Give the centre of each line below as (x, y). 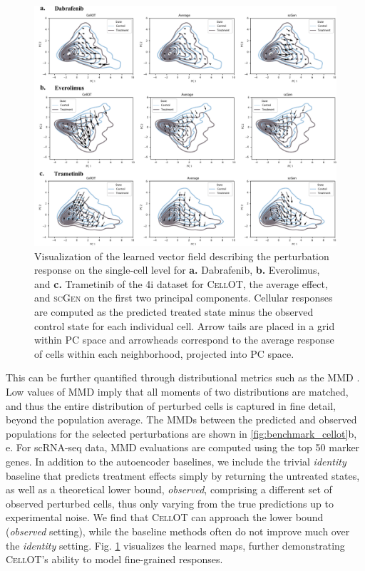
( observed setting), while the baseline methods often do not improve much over (178, 531)
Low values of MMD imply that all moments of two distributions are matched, (177, 391)
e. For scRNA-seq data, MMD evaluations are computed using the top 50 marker (183, 447)
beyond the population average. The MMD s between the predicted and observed (181, 420)
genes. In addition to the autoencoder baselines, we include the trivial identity (176, 461)
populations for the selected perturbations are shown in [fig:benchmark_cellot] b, (181, 433)
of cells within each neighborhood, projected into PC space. (164, 353)
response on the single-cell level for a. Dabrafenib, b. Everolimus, (177, 270)
